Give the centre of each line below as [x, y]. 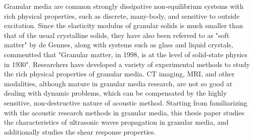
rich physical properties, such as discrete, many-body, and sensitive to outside [122, 16]
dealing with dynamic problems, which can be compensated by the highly [116, 93]
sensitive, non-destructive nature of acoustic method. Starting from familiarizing [126, 102]
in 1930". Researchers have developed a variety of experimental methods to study [127, 64]
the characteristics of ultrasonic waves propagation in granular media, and [116, 122]
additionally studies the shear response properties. [80, 131]
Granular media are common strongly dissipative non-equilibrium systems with [124, 6]
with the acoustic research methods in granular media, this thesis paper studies [124, 112]
